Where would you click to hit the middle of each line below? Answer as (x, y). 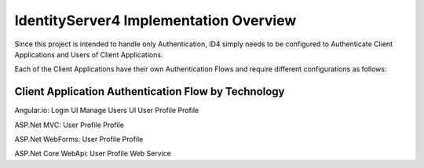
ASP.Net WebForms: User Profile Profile (79, 139)
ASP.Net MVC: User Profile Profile (69, 125)
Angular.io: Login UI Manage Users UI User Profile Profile (107, 111)
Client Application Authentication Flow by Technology (150, 91)
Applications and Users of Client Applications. (89, 54)
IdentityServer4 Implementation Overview (155, 20)
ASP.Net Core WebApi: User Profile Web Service (93, 154)
